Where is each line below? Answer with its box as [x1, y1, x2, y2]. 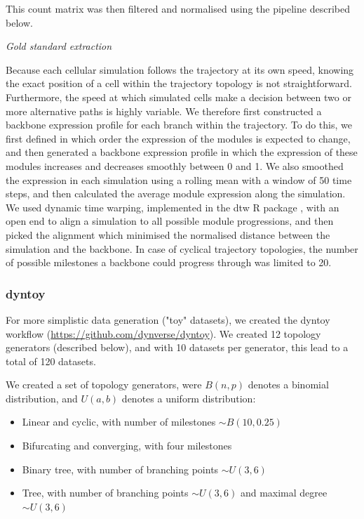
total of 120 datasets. [6, 353, 96, 368]
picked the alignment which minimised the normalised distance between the [6, 227, 330, 242]
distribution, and [6, 390, 78, 405]
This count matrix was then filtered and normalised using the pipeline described [6, 1, 350, 15]
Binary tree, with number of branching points [22, 461, 219, 476]
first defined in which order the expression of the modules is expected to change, [6, 131, 351, 145]
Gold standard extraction [6, 39, 112, 53]
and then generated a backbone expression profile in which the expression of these [6, 145, 358, 159]
